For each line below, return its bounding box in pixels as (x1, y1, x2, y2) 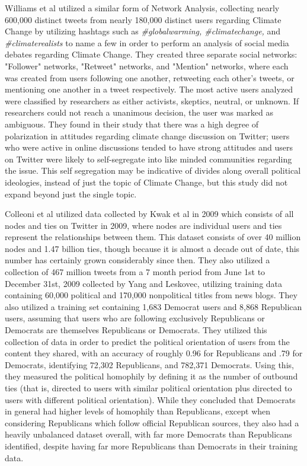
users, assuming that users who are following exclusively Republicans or (5, 312, 265, 324)
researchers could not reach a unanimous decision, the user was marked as (5, 106, 273, 119)
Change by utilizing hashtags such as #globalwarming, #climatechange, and (5, 25, 281, 37)
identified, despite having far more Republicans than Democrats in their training (5, 439, 298, 452)
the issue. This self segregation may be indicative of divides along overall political (5, 164, 301, 177)
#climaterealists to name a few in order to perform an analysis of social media (5, 36, 289, 49)
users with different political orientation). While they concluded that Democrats (5, 393, 296, 406)
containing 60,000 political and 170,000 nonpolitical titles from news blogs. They (5, 289, 298, 301)
